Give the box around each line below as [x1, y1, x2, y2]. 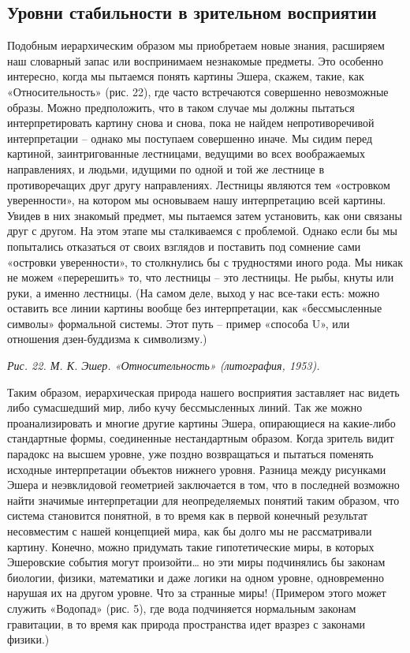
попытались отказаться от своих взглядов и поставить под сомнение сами [7, 237, 361, 254]
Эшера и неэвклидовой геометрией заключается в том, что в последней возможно [7, 476, 400, 493]
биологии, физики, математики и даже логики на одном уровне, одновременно [7, 569, 385, 585]
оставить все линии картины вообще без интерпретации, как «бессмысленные [7, 300, 382, 316]
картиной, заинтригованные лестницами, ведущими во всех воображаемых [7, 145, 366, 162]
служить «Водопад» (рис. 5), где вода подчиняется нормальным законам [7, 599, 356, 616]
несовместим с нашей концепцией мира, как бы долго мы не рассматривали [7, 523, 372, 539]
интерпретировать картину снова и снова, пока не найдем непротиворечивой [7, 114, 375, 131]
